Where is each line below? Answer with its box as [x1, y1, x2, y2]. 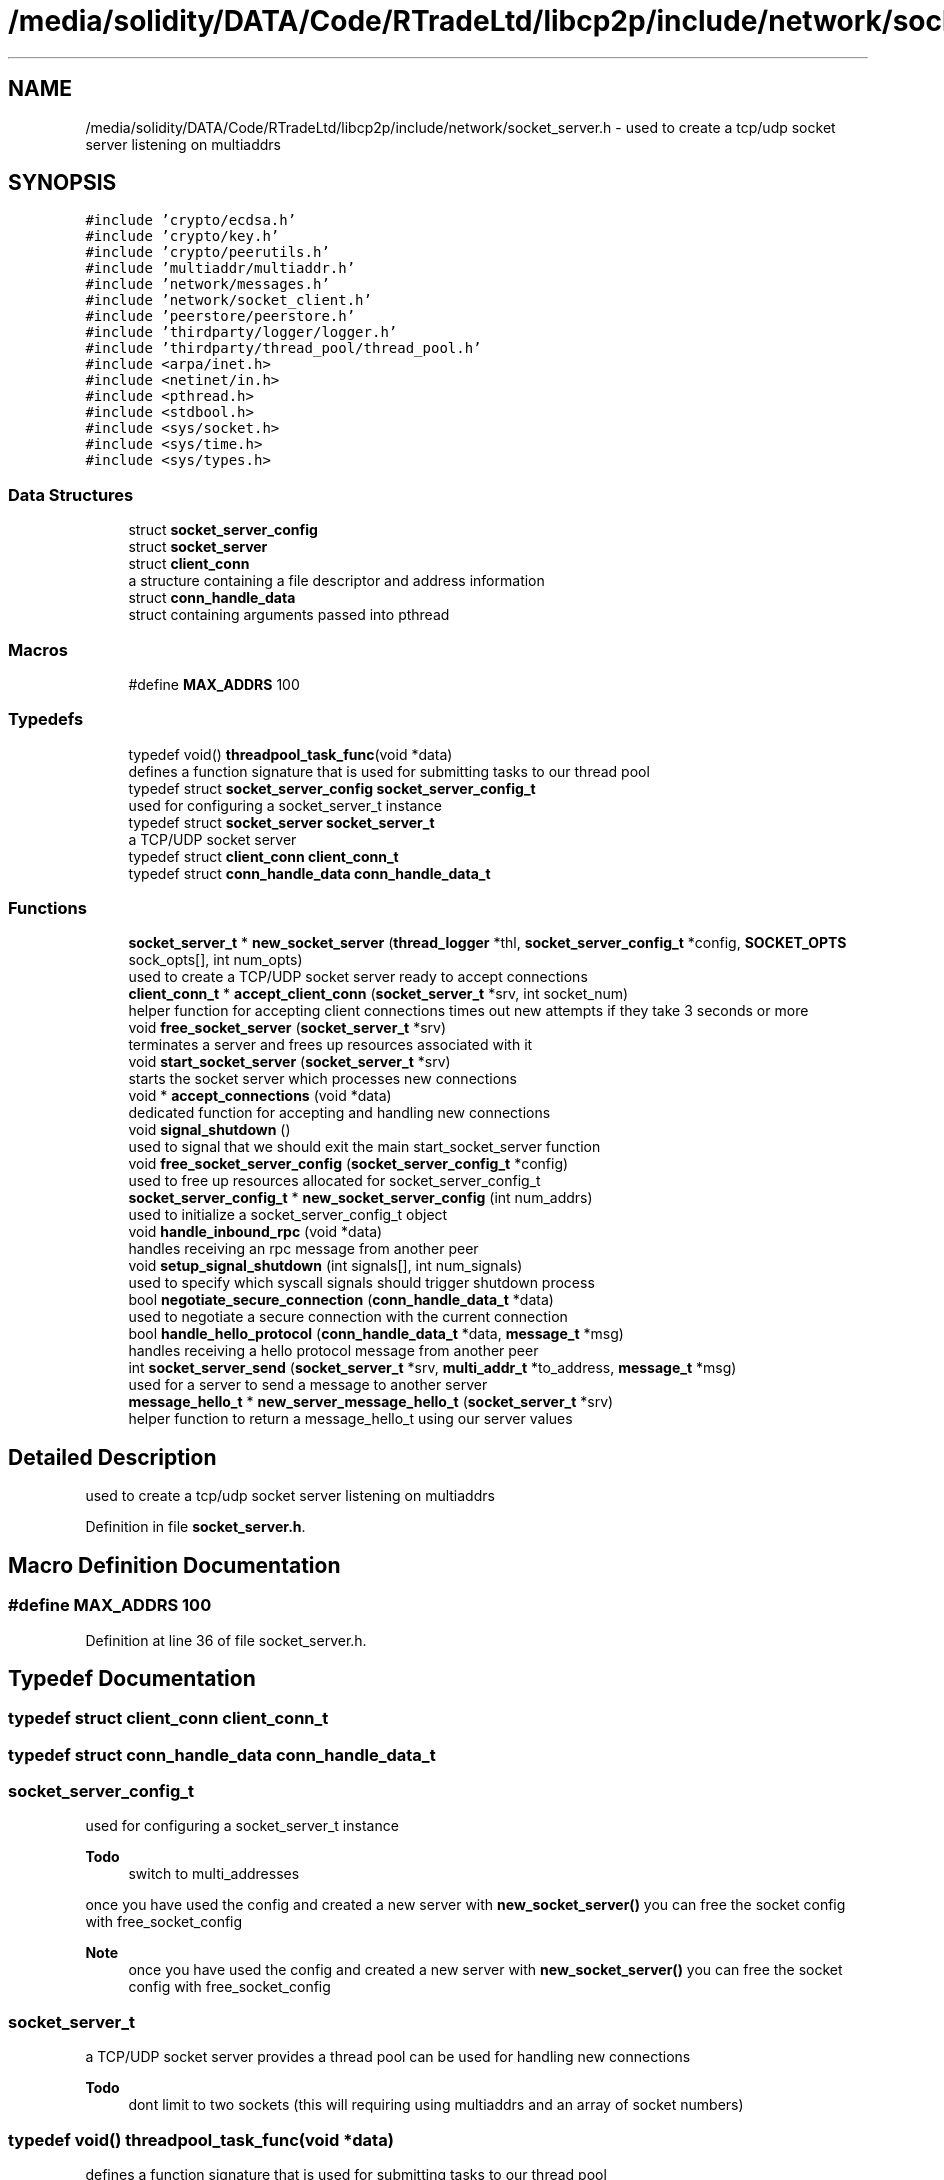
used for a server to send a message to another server [128, 1376, 488, 1394]
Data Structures [8, 484, 134, 505]
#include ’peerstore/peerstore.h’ [85, 308, 356, 325]
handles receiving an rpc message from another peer [128, 1240, 479, 1258]
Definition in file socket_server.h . [85, 1518, 306, 1536]
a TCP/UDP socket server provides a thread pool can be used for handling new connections [85, 2048, 691, 2066]
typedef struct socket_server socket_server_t [128, 813, 435, 831]
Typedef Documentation [8, 1665, 256, 1691]
